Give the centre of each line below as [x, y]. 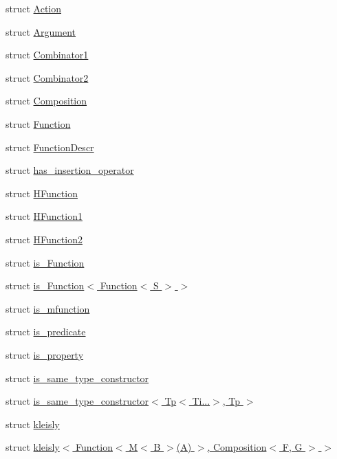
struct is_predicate [46, 332]
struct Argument [41, 31]
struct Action [34, 8]
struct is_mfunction [48, 308]
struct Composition [46, 101]
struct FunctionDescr [50, 147]
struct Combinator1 [47, 55]
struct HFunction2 [44, 239]
